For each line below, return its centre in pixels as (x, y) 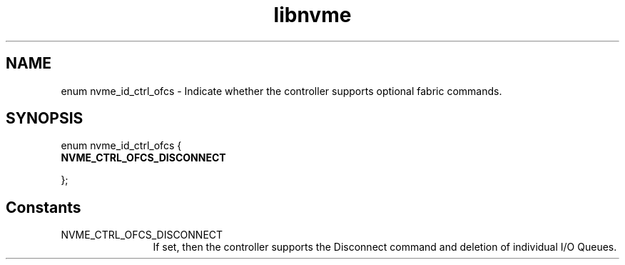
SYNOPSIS (45, 119)
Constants (44, 207)
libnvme (312, 15)
